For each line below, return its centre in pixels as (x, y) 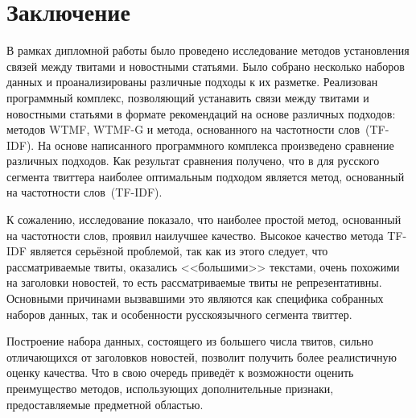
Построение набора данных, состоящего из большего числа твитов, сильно (190, 341)
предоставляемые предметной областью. (105, 404)
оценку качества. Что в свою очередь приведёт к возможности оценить (180, 372)
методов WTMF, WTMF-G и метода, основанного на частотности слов (183, 129)
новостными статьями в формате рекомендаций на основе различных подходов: (201, 113)
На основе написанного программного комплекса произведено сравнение (216, 145)
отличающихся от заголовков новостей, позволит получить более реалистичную (202, 356)
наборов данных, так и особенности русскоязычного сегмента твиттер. (179, 314)
